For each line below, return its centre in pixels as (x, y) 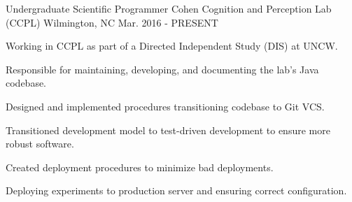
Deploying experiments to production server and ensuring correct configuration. (176, 190)
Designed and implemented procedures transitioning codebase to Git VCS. (165, 106)
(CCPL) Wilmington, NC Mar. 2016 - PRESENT (112, 22)
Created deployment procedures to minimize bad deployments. (140, 167)
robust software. (40, 144)
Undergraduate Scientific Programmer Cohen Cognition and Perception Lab (169, 8)
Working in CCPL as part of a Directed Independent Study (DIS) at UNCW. (172, 46)
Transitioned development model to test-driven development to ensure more (168, 130)
